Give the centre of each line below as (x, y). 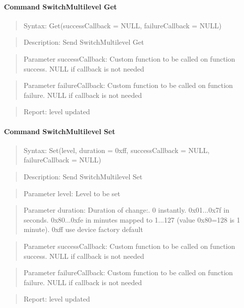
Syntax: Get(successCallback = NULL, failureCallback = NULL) (122, 25)
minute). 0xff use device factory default (83, 229)
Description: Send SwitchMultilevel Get (84, 42)
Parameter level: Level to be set (72, 193)
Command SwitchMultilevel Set (60, 131)
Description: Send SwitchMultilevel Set (83, 176)
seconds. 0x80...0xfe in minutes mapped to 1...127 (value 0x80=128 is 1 (132, 219)
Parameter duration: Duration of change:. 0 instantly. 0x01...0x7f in (126, 210)
